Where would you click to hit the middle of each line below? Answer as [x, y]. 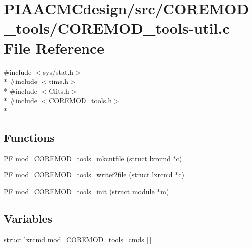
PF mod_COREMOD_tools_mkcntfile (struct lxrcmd [87, 158]
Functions [29, 137]
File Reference [54, 47]
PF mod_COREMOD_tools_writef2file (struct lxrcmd [88, 175]
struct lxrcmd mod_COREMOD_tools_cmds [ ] [78, 239]
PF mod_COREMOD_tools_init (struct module [79, 191]
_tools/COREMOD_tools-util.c [117, 28]
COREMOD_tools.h [80, 101]
